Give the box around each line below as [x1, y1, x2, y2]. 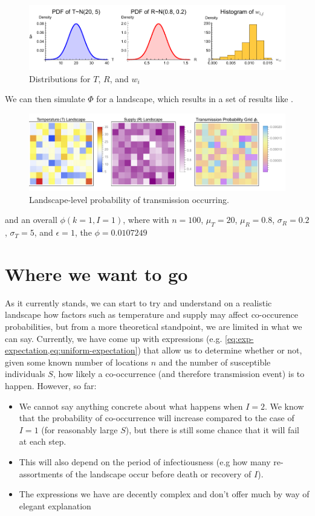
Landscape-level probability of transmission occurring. [29, 193, 229, 205]
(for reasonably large [41, 423, 118, 436]
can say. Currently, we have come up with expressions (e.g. [5, 332, 222, 344]
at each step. [19, 435, 67, 448]
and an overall [5, 213, 57, 226]
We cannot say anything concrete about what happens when [19, 399, 243, 412]
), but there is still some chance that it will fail [125, 423, 300, 436]
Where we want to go [5, 261, 188, 286]
